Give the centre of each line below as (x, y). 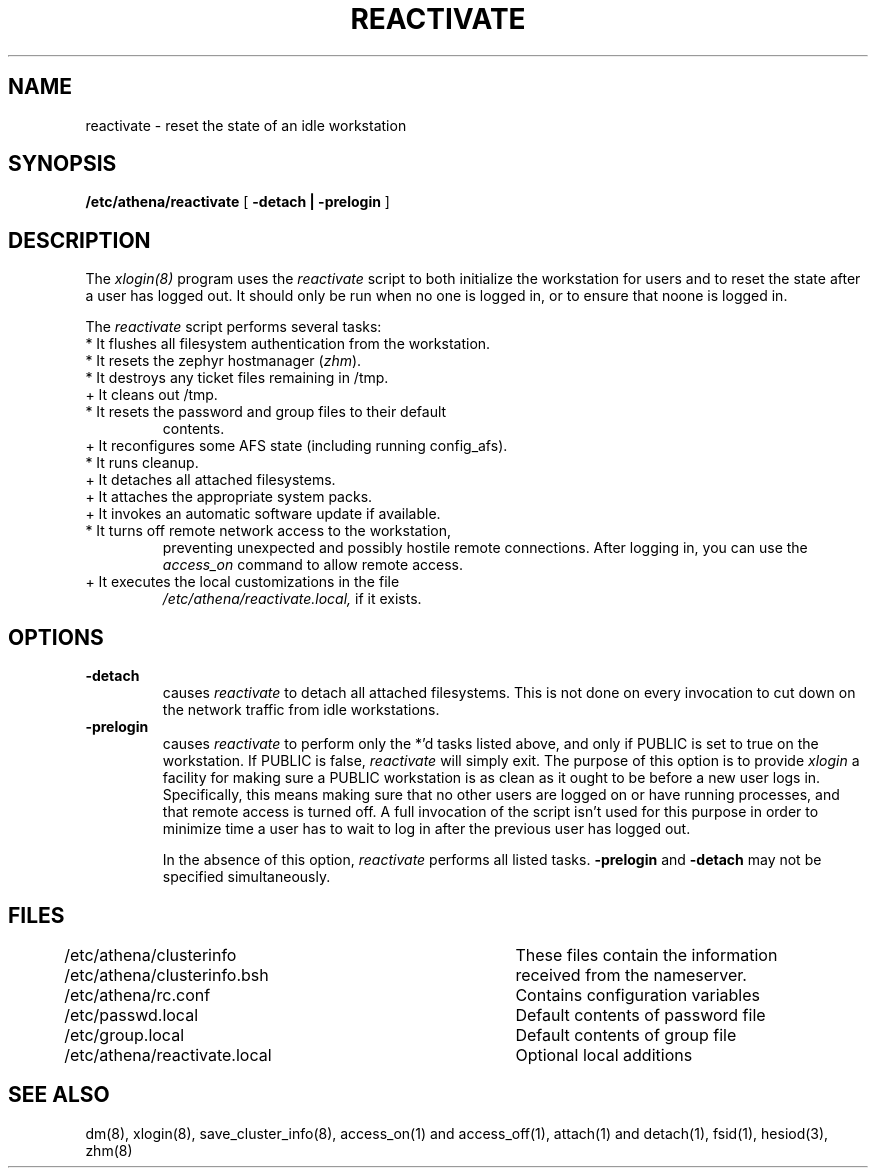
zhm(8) (109, 1150)
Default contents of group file (626, 1034)
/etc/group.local (124, 1034)
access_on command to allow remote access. (312, 565)
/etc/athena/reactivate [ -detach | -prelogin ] (237, 202)
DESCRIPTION (79, 240)
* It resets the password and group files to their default (266, 412)
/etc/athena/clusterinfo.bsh (166, 974)
